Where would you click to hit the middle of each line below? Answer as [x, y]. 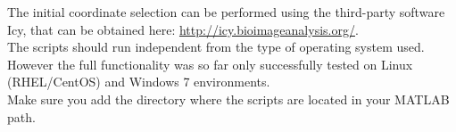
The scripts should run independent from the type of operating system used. [216, 47]
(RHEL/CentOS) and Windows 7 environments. [139, 82]
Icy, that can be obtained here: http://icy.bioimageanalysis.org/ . [183, 29]
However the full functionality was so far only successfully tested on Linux [210, 64]
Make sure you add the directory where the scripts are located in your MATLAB [228, 99]
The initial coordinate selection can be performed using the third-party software [226, 12]
